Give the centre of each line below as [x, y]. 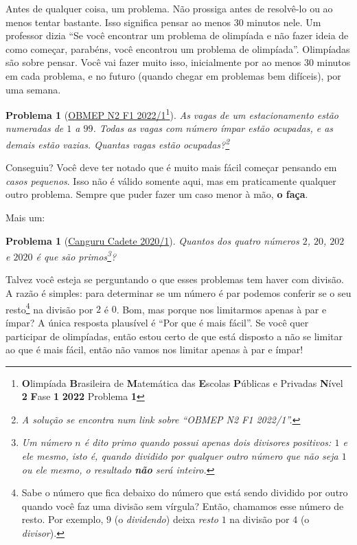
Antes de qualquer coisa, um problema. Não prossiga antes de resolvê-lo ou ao [169, 8]
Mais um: [25, 218]
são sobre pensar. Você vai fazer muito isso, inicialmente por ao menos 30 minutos [178, 62]
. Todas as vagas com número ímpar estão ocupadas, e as [213, 128]
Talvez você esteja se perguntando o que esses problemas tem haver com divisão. [175, 279]
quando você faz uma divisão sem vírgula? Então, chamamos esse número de [183, 505]
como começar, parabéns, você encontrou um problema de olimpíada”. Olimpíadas [178, 48]
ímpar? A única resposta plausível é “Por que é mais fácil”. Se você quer [157, 322]
